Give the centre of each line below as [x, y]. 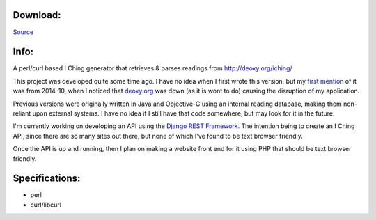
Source [23, 32]
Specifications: [47, 179]
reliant [22, 113]
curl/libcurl [46, 205]
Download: [37, 15]
